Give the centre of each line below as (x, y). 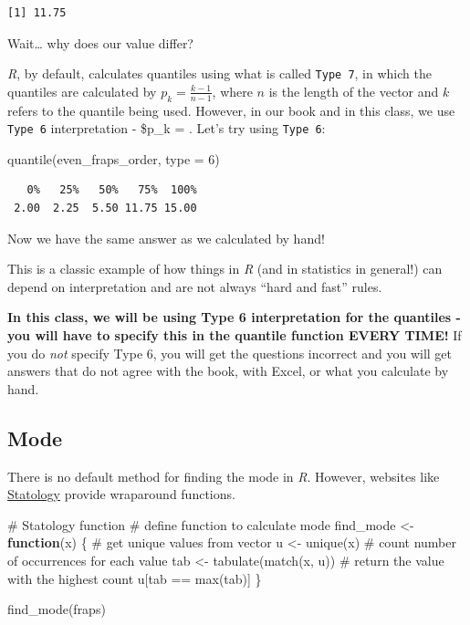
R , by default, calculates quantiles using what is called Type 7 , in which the (219, 73)
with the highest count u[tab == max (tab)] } (135, 578)
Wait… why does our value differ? (100, 42)
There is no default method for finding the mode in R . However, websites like (224, 476)
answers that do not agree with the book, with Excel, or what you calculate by (228, 371)
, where (232, 91)
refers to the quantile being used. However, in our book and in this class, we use (231, 110)
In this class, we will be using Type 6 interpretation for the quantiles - (234, 317)
